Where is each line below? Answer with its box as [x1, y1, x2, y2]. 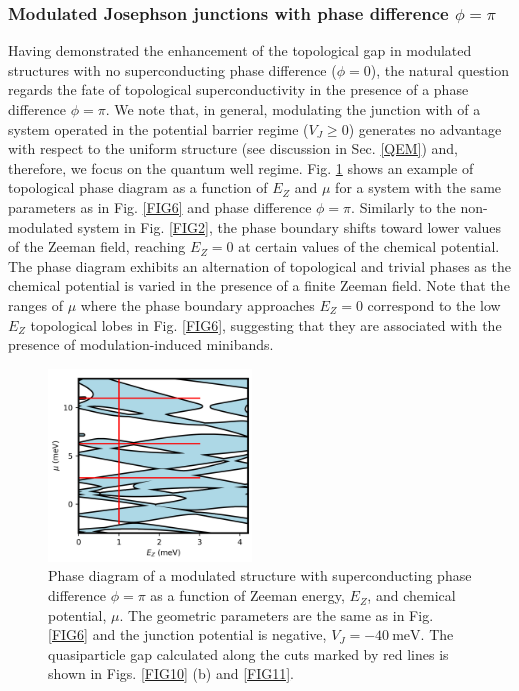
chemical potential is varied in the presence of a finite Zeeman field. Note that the [8, 275, 510, 296]
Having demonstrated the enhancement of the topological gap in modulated [8, 40, 472, 61]
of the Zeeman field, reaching [8, 236, 186, 257]
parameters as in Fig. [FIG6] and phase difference [8, 196, 312, 217]
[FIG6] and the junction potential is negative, [48, 624, 327, 645]
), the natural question [370, 59, 509, 80]
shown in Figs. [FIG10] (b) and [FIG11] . [48, 663, 295, 684]
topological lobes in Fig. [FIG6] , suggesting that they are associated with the [30, 314, 502, 335]
